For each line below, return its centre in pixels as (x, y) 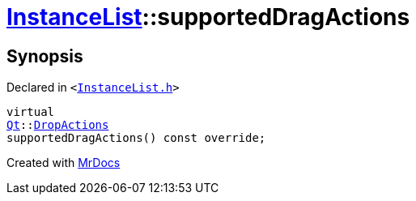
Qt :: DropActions (58, 125)
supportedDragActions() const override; (136, 138)
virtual (31, 112)
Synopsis (45, 56)
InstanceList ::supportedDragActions (208, 17)
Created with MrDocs (64, 163)
